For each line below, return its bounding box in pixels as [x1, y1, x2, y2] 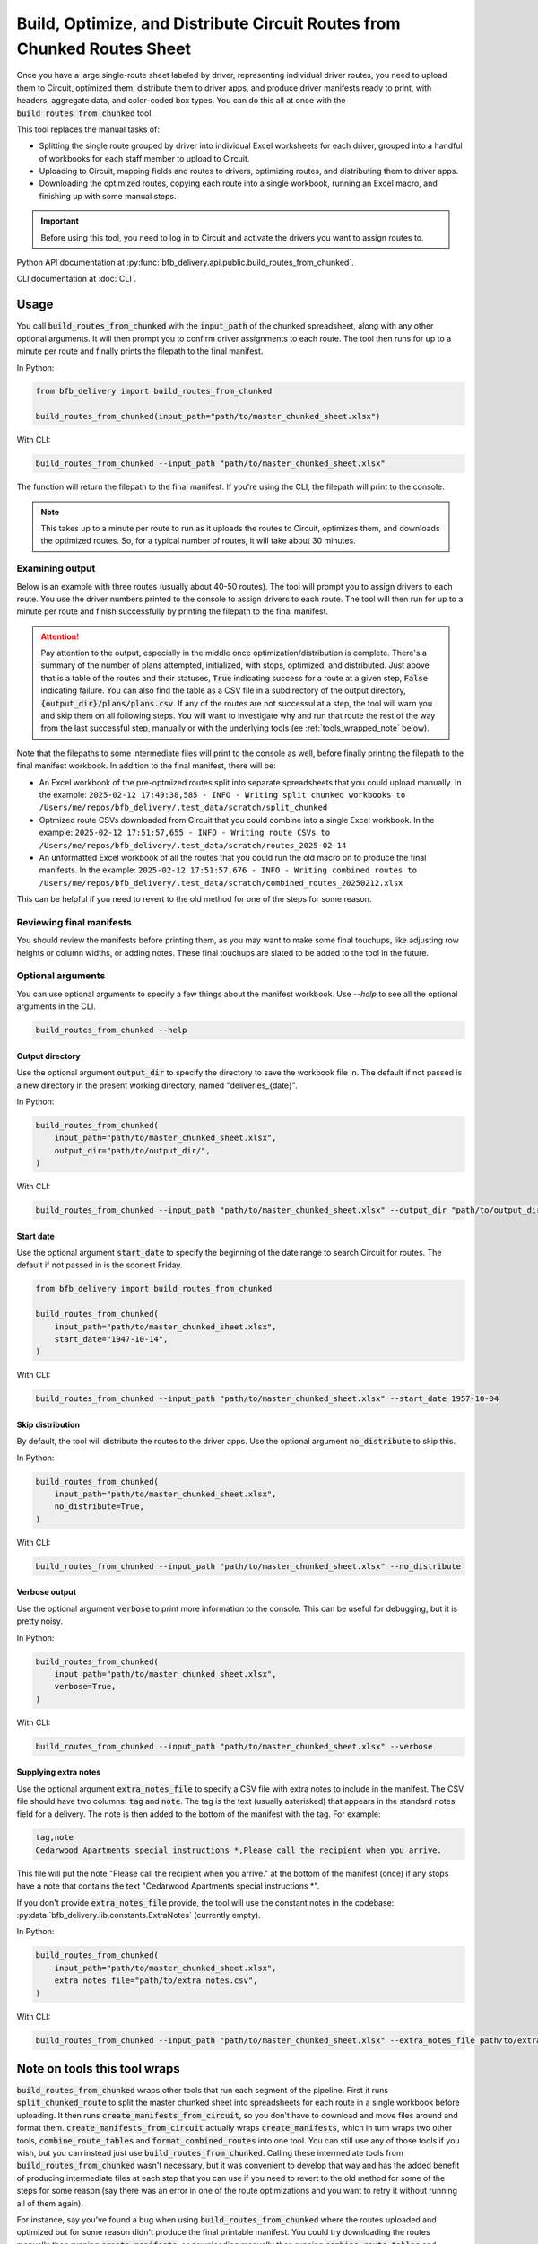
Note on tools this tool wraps [16, 2061, 180, 2076]
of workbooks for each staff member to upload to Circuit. [39, 153, 250, 163]
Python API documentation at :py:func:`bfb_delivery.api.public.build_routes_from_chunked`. [16, 257, 354, 268]
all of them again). [16, 2197, 84, 2208]
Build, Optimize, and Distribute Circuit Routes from [16, 13, 401, 33]
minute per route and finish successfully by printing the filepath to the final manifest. [16, 606, 329, 617]
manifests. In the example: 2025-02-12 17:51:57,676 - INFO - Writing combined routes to [39, 864, 417, 875]
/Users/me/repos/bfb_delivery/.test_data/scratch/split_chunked [39, 802, 328, 812]
